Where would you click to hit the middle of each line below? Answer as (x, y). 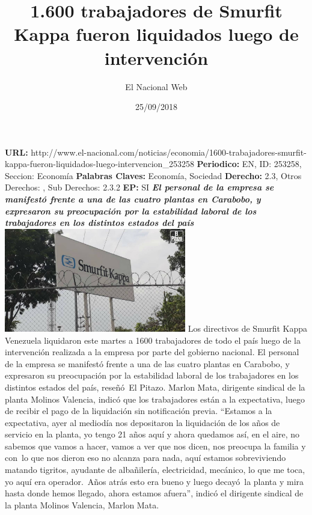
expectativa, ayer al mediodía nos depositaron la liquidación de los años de (142, 422)
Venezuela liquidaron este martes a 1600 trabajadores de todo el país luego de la (153, 340)
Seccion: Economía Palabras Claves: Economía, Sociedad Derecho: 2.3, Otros (153, 175)
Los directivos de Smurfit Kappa (248, 328)
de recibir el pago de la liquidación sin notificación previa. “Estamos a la (139, 411)
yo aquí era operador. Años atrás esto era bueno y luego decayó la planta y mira (154, 481)
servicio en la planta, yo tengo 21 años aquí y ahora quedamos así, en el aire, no (152, 434)
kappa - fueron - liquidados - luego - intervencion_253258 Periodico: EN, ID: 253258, (153, 164)
